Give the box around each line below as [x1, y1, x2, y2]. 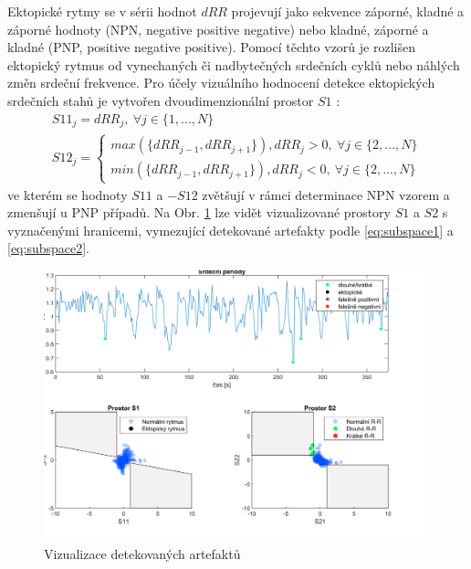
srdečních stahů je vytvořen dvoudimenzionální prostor [7, 90, 314, 110]
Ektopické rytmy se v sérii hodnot [7, 2, 197, 20]
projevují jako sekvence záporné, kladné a [231, 2, 465, 20]
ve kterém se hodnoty [7, 184, 128, 204]
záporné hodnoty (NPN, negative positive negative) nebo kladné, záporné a [7, 19, 429, 38]
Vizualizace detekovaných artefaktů [44, 544, 241, 564]
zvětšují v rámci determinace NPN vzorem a [202, 184, 450, 204]
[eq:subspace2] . [7, 238, 90, 258]
